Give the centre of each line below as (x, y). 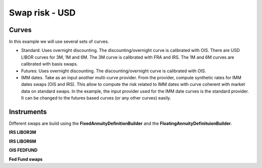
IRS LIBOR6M (23, 141)
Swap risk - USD (42, 13)
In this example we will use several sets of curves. (59, 42)
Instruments (28, 112)
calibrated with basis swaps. (49, 64)
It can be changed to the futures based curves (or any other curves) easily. (96, 98)
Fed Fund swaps (26, 159)
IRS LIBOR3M (23, 132)
